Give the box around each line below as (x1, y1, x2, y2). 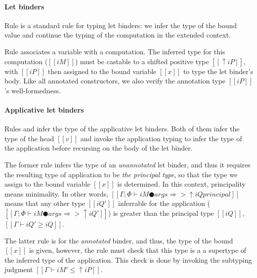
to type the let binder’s (183, 66, 254, 76)
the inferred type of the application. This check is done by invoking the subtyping (4, 254, 252, 265)
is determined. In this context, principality (117, 179, 246, 189)
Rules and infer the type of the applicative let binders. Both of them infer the (4, 123, 240, 134)
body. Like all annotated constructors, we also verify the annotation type (4, 76, 226, 86)
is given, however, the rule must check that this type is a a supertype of (29, 245, 247, 255)
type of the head (4, 133, 54, 143)
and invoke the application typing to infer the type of (80, 133, 242, 143)
